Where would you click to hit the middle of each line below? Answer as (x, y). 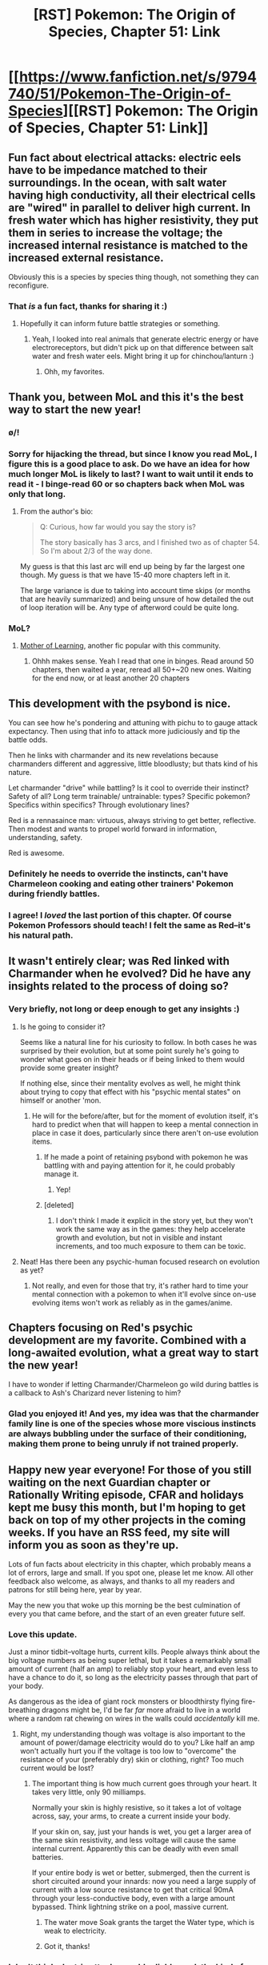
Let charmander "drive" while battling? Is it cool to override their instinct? (129, 788)
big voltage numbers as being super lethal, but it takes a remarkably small (130, 1660)
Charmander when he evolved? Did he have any (130, 974)
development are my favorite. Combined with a (127, 1340)
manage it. (61, 1174)
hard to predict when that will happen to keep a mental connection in (145, 1124)
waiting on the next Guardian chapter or (109, 1482)
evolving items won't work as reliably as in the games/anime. (132, 1302)
